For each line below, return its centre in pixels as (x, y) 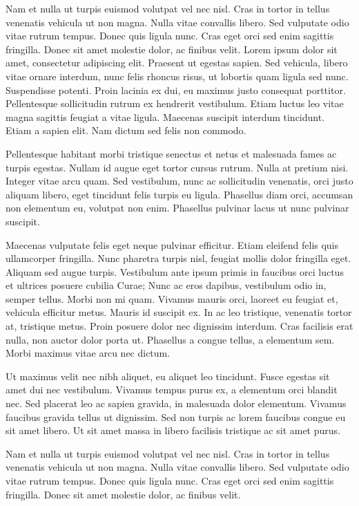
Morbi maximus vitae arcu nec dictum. (88, 353)
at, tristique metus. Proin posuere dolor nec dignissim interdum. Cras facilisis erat (179, 326)
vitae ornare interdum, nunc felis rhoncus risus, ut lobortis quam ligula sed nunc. (177, 76)
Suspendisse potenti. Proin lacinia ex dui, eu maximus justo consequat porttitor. (176, 90)
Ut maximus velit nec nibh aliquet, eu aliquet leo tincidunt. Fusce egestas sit (168, 376)
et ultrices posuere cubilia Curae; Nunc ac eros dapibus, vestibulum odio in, (166, 285)
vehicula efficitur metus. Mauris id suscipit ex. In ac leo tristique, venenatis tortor (179, 312)
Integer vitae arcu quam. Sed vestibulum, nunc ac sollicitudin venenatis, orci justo (179, 181)
